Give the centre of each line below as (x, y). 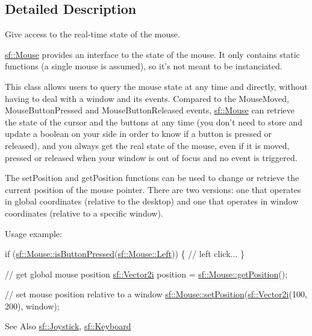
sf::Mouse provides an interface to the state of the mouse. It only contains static (152, 54)
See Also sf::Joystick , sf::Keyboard (68, 326)
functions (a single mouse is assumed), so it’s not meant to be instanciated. (144, 66)
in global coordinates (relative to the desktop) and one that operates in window (152, 201)
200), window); (32, 306)
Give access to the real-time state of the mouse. (92, 34)
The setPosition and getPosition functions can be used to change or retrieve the (152, 178)
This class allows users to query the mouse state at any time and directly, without (156, 86)
